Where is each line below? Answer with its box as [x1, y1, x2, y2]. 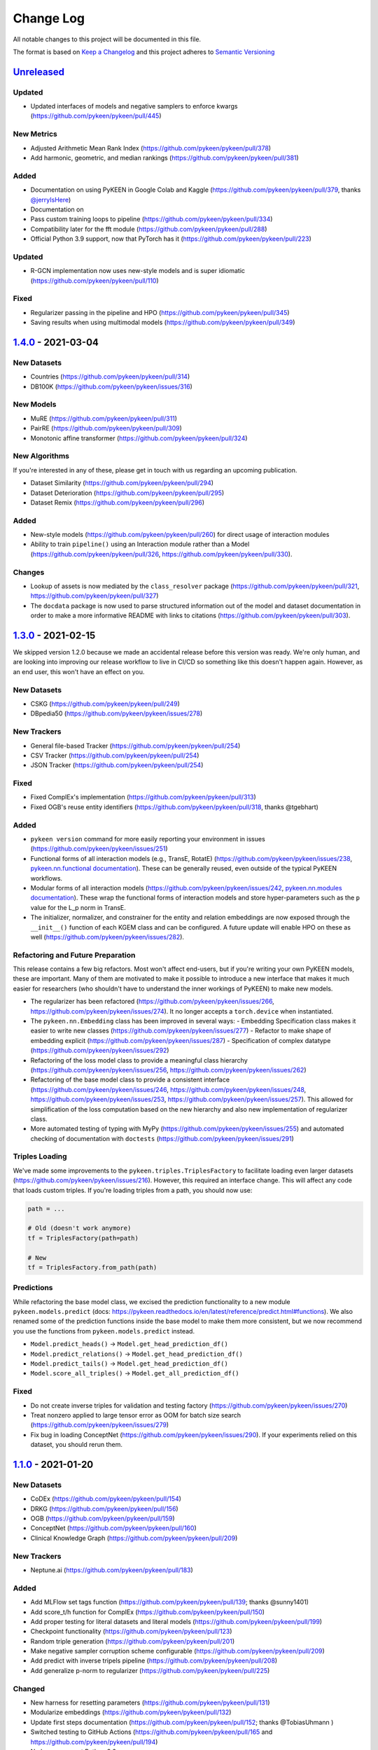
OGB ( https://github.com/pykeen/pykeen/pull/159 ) [30, 1514, 175, 1522]
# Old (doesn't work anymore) [27, 1224, 132, 1232]
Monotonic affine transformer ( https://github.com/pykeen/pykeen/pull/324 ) [30, 434, 248, 442]
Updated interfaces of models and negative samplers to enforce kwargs [30, 102, 238, 111]
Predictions [13, 1283, 53, 1293]
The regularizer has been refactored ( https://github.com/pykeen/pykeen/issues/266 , [30, 997, 274, 1006]
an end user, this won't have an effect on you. [13, 667, 145, 675]
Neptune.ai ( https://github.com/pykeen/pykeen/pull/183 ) [30, 1565, 194, 1574]
